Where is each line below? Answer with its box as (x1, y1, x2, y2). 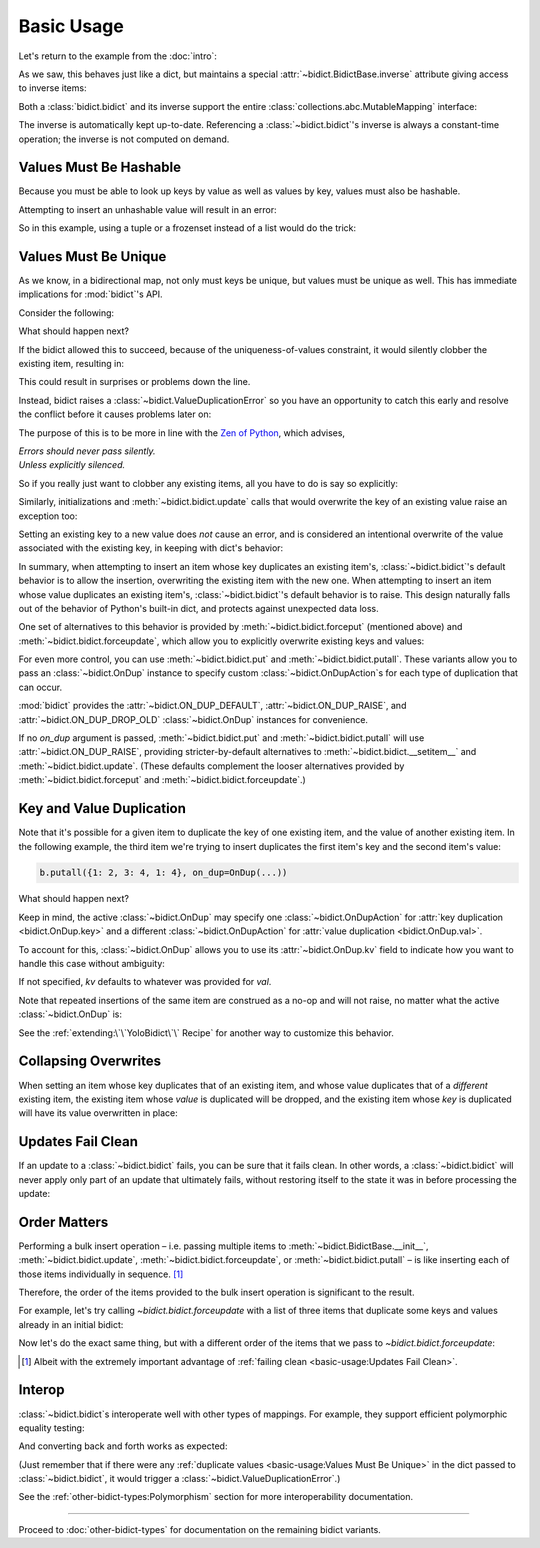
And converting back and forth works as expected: (18, 1440, 228, 1452)
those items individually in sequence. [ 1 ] (18, 1268, 184, 1280)
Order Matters (18, 1213, 109, 1230)
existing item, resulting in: (18, 358, 125, 370)
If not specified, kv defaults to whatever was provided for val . (18, 976, 272, 988)
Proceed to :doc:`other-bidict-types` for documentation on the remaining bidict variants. (18, 1523, 382, 1535)
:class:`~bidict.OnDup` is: (18, 1008, 122, 1020)
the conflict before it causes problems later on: (18, 408, 212, 420)
